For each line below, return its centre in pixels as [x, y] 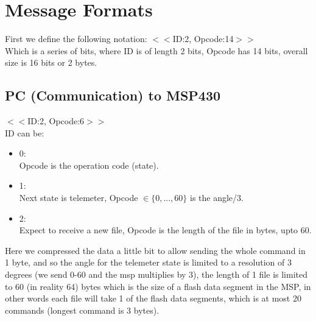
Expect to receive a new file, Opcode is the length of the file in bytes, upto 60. [165, 230]
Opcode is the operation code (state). [89, 165]
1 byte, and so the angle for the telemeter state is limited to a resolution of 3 [148, 262]
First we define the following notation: [76, 39]
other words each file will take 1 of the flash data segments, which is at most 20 [153, 298]
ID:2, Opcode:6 [56, 121]
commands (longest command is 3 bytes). [82, 310]
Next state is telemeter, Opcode [79, 198]
